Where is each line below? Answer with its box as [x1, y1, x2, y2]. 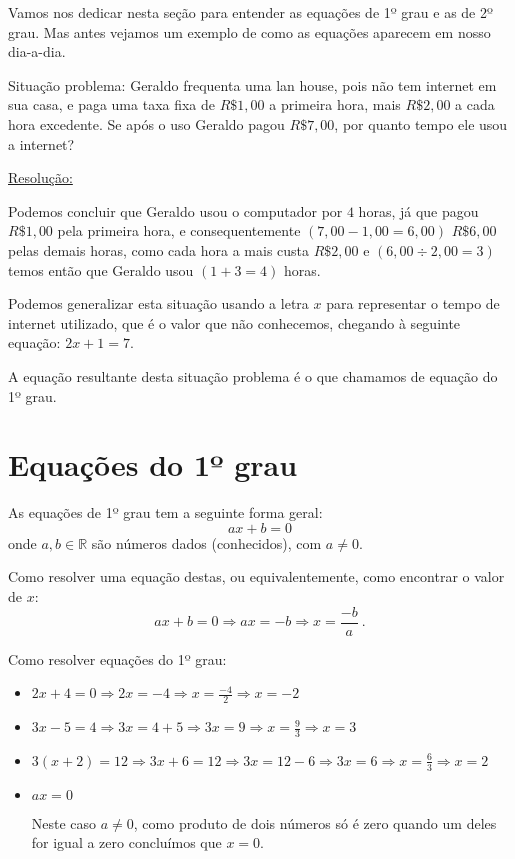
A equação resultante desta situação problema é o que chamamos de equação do [8, 365, 498, 386]
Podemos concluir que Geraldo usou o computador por [8, 200, 343, 221]
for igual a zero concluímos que [31, 832, 222, 853]
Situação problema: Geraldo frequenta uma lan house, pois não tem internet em [8, 74, 497, 95]
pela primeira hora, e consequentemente [57, 220, 301, 241]
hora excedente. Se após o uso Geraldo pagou [8, 113, 285, 134]
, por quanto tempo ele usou [334, 113, 508, 134]
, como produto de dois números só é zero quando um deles [133, 812, 497, 833]
